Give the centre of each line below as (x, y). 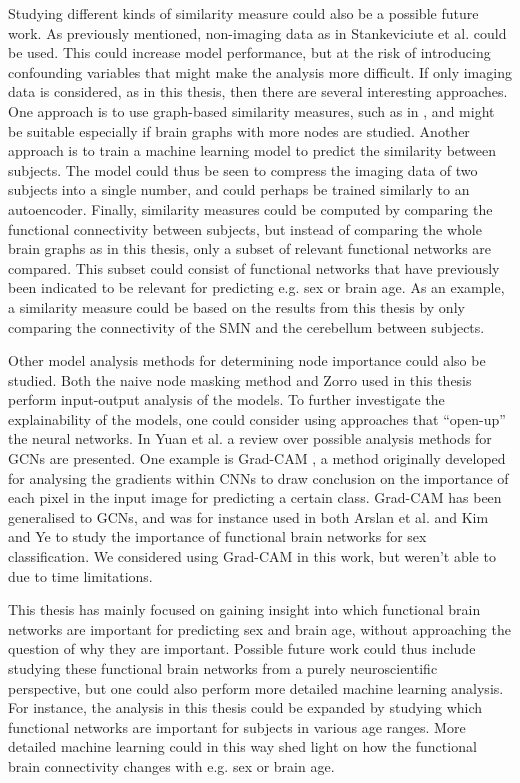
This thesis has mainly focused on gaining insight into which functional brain (244, 609)
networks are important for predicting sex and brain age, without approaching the (259, 628)
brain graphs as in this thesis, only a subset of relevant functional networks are (250, 248)
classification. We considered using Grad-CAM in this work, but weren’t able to (252, 556)
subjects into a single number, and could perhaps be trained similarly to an (239, 189)
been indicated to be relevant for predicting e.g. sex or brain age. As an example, (256, 287)
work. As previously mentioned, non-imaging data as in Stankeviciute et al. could (257, 32)
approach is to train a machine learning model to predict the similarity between (252, 150)
